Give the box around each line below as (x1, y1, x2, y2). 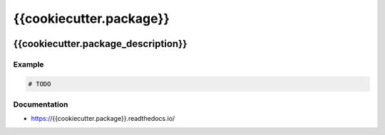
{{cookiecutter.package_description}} (13, 38, 188, 50)
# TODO (28, 80, 51, 88)
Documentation (13, 99, 68, 109)
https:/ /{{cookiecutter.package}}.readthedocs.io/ (31, 114, 175, 123)
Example (13, 59, 44, 69)
